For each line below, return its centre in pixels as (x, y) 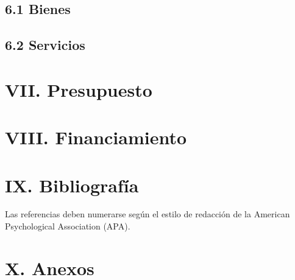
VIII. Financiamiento (96, 137)
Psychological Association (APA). (68, 226)
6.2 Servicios (45, 45)
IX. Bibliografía (72, 185)
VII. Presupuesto (79, 89)
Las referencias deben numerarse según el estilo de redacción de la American (147, 214)
